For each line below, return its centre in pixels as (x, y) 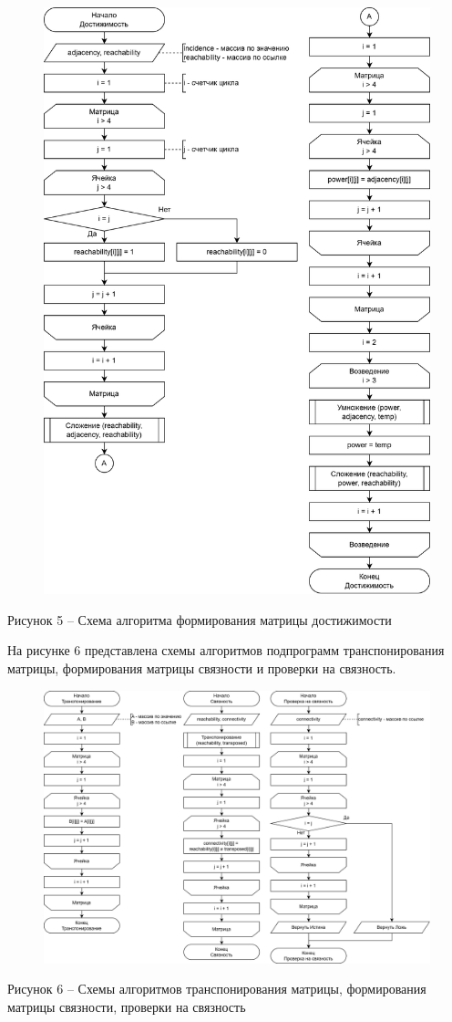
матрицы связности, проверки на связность (127, 1006)
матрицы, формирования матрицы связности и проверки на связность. (202, 668)
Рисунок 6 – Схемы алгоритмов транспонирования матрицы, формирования (217, 989)
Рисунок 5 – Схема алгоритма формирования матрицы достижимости (200, 619)
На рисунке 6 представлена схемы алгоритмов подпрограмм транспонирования (226, 650)
